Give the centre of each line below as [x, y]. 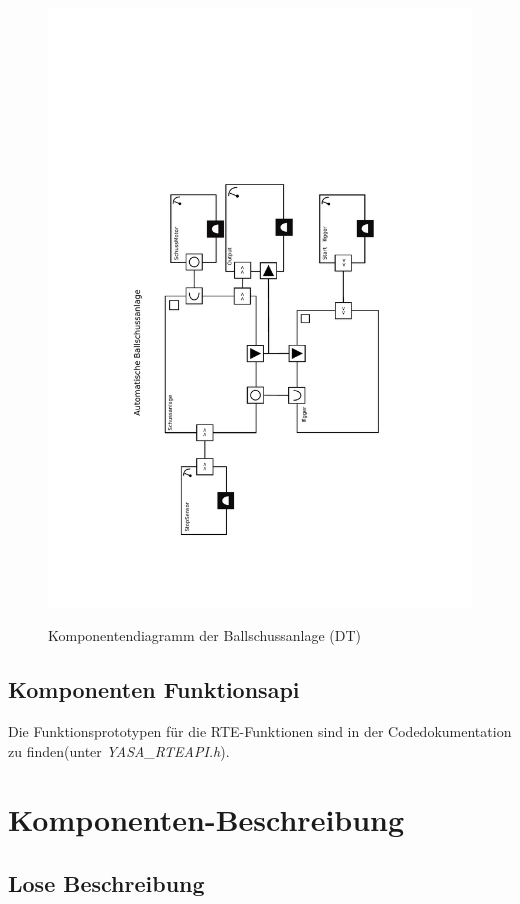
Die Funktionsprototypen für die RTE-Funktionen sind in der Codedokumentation [260, 731]
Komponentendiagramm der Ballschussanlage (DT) [204, 635]
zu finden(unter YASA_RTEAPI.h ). [119, 750]
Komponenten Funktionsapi [154, 689]
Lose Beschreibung [106, 883]
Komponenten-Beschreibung [206, 819]
